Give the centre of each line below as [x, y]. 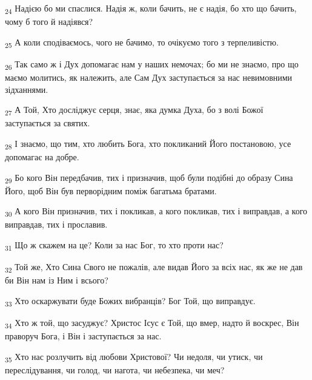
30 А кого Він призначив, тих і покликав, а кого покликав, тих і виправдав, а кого [156, 212]
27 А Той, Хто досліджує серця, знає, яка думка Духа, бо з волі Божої [134, 110]
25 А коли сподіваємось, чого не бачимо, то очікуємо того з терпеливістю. [142, 42]
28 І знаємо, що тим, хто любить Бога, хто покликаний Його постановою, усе [148, 144]
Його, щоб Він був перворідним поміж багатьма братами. [111, 190]
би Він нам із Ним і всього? [57, 280]
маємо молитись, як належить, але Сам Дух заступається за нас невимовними [149, 77]
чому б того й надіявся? [49, 22]
